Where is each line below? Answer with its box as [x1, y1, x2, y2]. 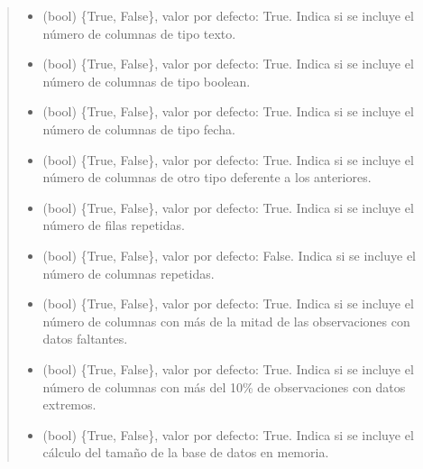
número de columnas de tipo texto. [42, 23, 236, 42]
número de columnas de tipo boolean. [42, 71, 251, 90]
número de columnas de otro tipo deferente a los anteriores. [42, 168, 372, 187]
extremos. [42, 395, 97, 414]
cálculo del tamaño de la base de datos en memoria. [42, 443, 329, 462]
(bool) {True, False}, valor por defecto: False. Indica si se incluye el [42, 245, 417, 264]
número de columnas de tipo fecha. [42, 119, 235, 138]
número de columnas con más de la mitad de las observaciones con [42, 311, 410, 330]
